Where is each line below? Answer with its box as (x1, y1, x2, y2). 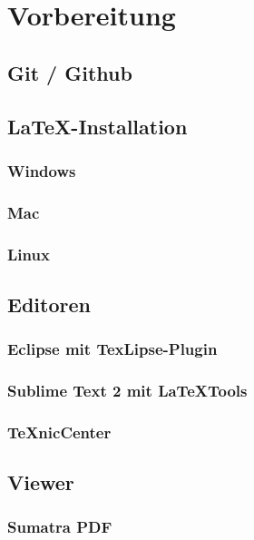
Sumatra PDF (7, 515, 112, 538)
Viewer (7, 468, 74, 496)
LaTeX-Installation (7, 112, 188, 140)
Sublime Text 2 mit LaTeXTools (7, 379, 248, 402)
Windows (7, 159, 76, 182)
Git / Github (7, 58, 132, 86)
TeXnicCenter (7, 420, 112, 443)
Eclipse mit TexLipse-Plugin (7, 338, 218, 360)
